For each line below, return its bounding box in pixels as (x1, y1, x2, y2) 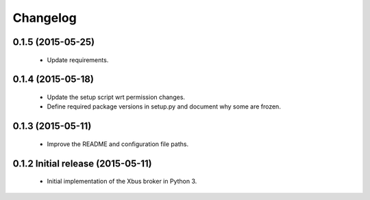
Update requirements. (47, 55, 109, 64)
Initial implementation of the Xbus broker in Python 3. (47, 177, 197, 186)
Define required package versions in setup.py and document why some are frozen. (47, 102, 281, 111)
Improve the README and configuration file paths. (47, 140, 188, 148)
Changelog (12, 10, 77, 25)
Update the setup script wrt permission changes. (47, 93, 185, 101)
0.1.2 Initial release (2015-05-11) (12, 158, 152, 169)
